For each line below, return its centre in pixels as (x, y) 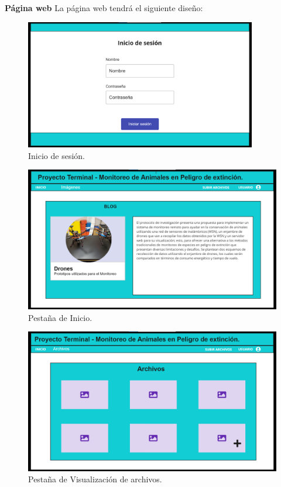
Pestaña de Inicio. (60, 317)
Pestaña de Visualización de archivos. (95, 479)
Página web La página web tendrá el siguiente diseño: (104, 8)
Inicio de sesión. (56, 155)
